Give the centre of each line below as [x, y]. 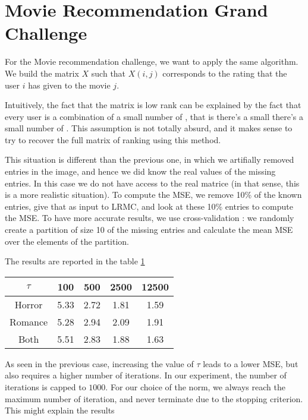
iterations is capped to [45, 387]
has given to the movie [69, 85]
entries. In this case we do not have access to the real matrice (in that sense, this [152, 183]
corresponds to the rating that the [225, 73]
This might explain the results [60, 410]
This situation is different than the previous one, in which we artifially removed [150, 160]
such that [109, 73]
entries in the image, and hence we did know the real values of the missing [140, 171]
